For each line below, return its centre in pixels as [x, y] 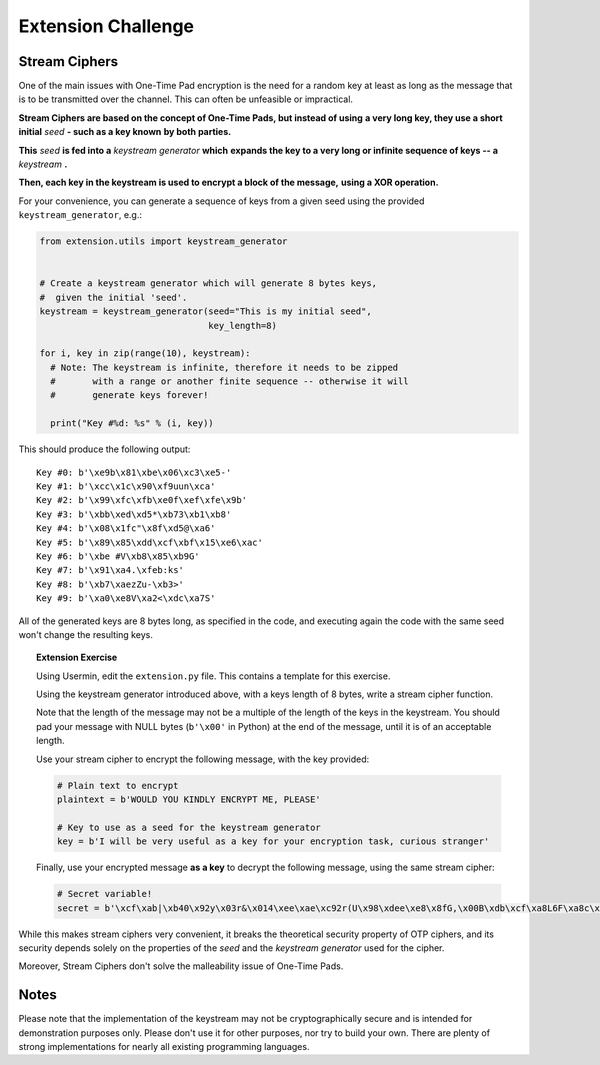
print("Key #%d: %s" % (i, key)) [132, 423]
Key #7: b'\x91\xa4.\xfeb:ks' [110, 570]
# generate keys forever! [129, 395]
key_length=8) [242, 325]
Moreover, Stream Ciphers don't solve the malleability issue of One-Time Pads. [181, 966]
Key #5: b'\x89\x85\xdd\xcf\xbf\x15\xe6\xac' [150, 542]
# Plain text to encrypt [117, 785]
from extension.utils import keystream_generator [163, 241]
